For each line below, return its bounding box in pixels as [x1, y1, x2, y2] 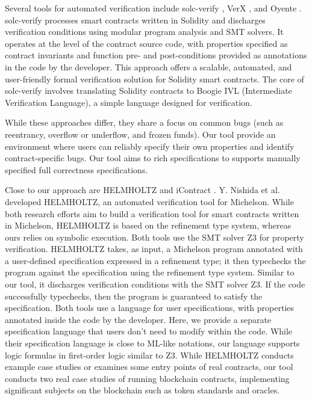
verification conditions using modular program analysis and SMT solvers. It [5, 25, 284, 38]
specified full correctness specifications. [5, 163, 148, 176]
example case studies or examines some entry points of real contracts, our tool [5, 360, 293, 373]
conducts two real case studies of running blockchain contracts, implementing [5, 372, 290, 384]
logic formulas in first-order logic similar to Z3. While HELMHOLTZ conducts [5, 348, 294, 361]
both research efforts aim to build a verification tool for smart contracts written [5, 207, 299, 220]
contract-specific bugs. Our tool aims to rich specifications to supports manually [5, 152, 301, 164]
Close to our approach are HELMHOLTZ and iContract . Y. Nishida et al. [5, 183, 280, 196]
